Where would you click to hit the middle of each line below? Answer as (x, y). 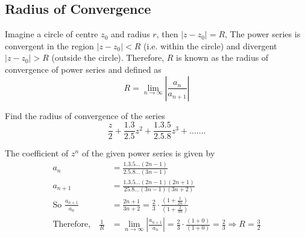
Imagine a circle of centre (52, 34)
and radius (130, 34)
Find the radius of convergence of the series (85, 115)
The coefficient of (37, 153)
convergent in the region (49, 45)
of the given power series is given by (148, 153)
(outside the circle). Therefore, (108, 57)
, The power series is (263, 34)
